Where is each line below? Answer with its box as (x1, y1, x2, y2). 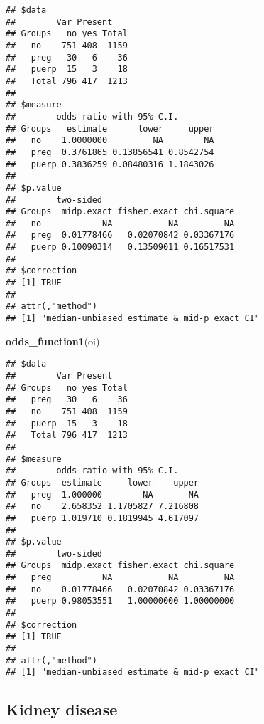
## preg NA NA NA (6, 572, 235, 583)
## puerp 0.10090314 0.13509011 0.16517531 (6, 242, 235, 253)
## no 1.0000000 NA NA (6, 135, 214, 146)
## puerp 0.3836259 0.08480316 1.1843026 (6, 159, 214, 169)
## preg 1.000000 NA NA (6, 489, 199, 500)
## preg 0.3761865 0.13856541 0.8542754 (6, 147, 214, 157)
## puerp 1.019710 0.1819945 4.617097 (6, 513, 199, 523)
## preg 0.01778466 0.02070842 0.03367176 (6, 230, 235, 241)
